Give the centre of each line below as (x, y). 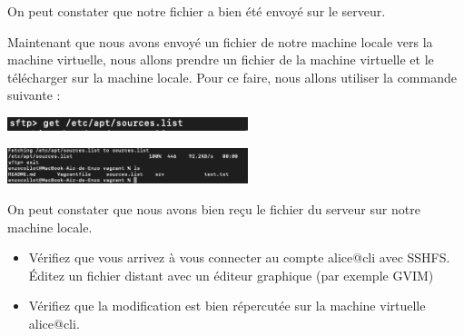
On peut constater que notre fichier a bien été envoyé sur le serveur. (197, 11)
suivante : (34, 95)
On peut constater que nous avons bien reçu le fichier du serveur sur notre (214, 209)
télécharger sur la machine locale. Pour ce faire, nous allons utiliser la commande (232, 77)
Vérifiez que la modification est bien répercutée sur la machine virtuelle (227, 306)
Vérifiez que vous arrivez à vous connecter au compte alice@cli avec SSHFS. (239, 257)
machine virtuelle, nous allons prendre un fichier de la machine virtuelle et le (221, 59)
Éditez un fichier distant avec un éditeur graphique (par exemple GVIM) (231, 275)
